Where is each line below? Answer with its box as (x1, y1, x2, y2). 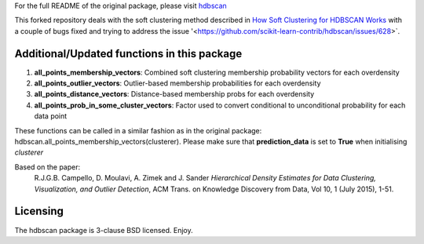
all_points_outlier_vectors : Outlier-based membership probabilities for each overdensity (34, 78, 321, 88)
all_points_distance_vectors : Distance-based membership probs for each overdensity (34, 89, 315, 99)
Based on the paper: (14, 162, 81, 172)
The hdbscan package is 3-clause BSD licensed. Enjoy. (14, 225, 194, 235)
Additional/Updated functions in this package (14, 47, 243, 60)
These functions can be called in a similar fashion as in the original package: (14, 126, 262, 135)
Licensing (14, 205, 64, 218)
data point (34, 111, 68, 121)
